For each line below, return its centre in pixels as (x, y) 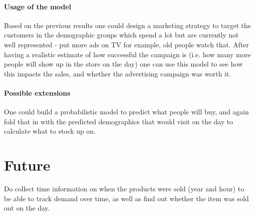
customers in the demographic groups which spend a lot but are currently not (121, 35)
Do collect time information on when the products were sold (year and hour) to (124, 189)
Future (27, 165)
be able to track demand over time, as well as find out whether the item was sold (127, 198)
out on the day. (27, 208)
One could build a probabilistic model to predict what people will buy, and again (127, 112)
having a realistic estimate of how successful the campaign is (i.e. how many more (127, 54)
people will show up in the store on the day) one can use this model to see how (124, 64)
